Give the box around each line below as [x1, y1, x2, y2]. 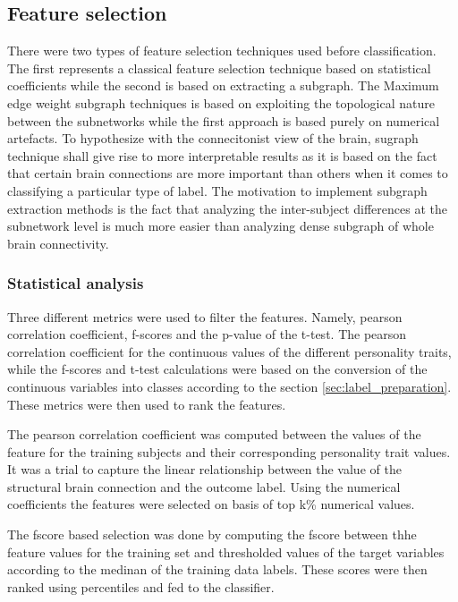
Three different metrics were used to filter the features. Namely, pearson [7, 307, 403, 326]
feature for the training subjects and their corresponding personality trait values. [7, 442, 451, 461]
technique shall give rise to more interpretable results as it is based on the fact [7, 146, 437, 165]
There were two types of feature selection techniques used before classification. [7, 41, 437, 60]
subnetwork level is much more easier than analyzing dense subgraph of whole [7, 216, 434, 235]
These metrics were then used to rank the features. [7, 394, 286, 413]
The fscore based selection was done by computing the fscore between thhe [7, 525, 417, 544]
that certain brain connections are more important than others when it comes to [7, 164, 448, 182]
